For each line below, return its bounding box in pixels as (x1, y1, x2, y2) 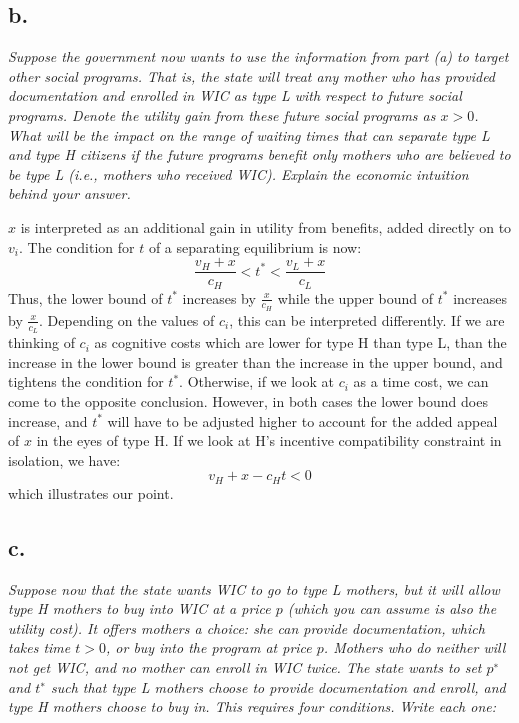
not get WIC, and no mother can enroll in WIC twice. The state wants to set (8, 656, 482, 677)
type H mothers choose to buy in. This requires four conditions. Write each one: (8, 696, 496, 717)
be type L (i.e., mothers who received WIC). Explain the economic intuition (8, 163, 469, 184)
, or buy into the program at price (106, 637, 312, 658)
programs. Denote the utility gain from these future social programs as (8, 104, 436, 125)
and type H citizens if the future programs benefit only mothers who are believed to (8, 144, 511, 165)
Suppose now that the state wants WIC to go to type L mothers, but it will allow (8, 578, 500, 599)
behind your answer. (8, 183, 131, 204)
